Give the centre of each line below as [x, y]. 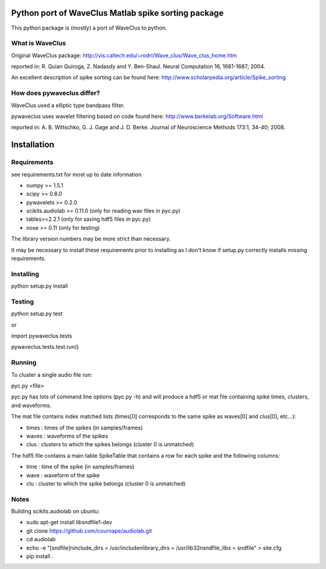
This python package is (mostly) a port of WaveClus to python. [89, 28]
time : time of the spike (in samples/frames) [80, 467]
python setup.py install [40, 286]
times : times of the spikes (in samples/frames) [85, 428]
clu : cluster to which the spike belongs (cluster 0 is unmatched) [106, 483]
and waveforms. [31, 405]
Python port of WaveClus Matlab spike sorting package [117, 13]
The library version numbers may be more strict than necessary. [91, 239]
